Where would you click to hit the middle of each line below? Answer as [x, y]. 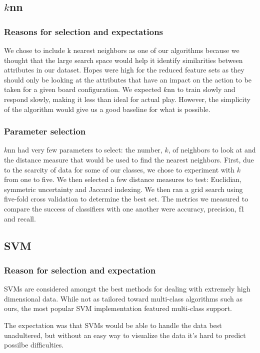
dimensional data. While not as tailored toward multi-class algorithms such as [123, 298]
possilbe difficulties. [34, 345]
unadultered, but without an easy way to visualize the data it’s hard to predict [125, 335]
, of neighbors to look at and [212, 150]
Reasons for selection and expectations [84, 31]
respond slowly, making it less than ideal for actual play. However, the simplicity [127, 99]
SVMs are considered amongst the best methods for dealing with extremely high [127, 289]
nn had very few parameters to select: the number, [85, 150]
